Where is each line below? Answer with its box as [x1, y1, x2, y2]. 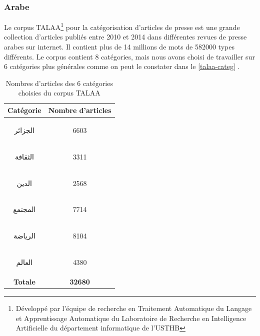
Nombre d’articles [48, 105, 111, 115]
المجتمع [13, 204, 36, 214]
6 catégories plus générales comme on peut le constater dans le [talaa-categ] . [4, 61, 240, 71]
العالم [16, 257, 33, 267]
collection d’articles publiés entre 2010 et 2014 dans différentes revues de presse [4, 31, 247, 42]
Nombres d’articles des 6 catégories [5, 77, 113, 88]
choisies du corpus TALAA [18, 87, 100, 98]
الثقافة [14, 151, 34, 161]
